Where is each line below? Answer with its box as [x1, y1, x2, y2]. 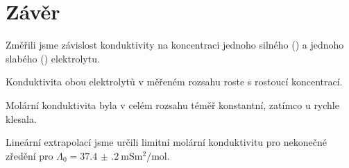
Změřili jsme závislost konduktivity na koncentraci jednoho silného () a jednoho [6, 37, 344, 52]
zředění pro [6, 148, 53, 162]
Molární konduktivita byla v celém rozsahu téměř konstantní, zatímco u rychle [6, 97, 339, 112]
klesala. [6, 111, 37, 126]
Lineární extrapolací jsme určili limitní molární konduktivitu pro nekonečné [6, 135, 327, 149]
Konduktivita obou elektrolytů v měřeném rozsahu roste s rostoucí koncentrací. [6, 74, 343, 89]
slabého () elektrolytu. [6, 51, 100, 65]
